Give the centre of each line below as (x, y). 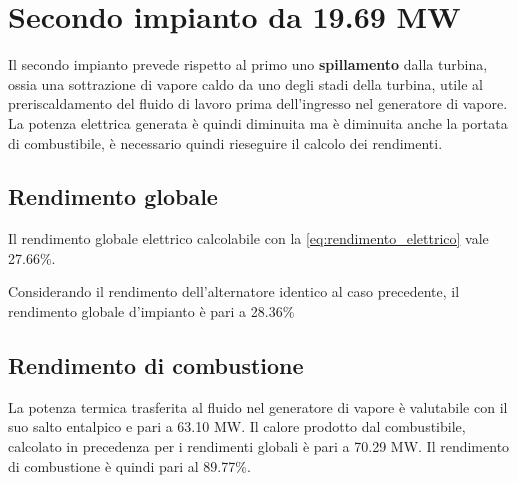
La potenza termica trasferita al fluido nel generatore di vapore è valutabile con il (258, 406)
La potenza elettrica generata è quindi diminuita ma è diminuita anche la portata (258, 122)
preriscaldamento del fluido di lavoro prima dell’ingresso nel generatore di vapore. (258, 103)
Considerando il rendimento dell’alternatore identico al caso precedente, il (234, 291)
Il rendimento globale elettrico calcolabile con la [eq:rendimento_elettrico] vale (248, 238)
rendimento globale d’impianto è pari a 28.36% (151, 311)
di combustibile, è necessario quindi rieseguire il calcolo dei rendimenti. (225, 142)
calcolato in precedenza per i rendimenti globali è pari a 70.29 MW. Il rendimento (259, 446)
